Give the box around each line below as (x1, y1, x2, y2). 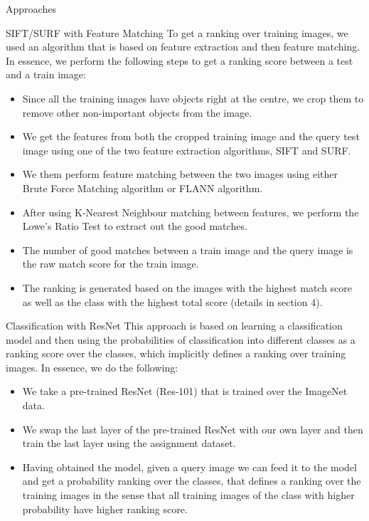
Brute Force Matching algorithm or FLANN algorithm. (22, 180, 263, 195)
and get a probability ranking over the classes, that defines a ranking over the (22, 473, 361, 488)
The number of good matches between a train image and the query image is (22, 242, 353, 257)
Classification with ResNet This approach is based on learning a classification (6, 318, 343, 333)
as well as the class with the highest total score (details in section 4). (22, 294, 323, 309)
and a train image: (6, 67, 86, 82)
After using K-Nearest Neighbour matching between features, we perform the (22, 204, 359, 219)
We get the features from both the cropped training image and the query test (22, 129, 360, 144)
